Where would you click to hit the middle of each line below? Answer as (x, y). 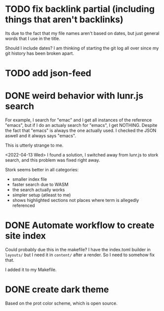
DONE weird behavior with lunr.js (74, 96)
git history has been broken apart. (40, 53)
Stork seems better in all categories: (42, 170)
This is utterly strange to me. (34, 145)
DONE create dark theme (57, 290)
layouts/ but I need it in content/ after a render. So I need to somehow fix (80, 255)
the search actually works (39, 190)
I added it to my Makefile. (31, 270)
